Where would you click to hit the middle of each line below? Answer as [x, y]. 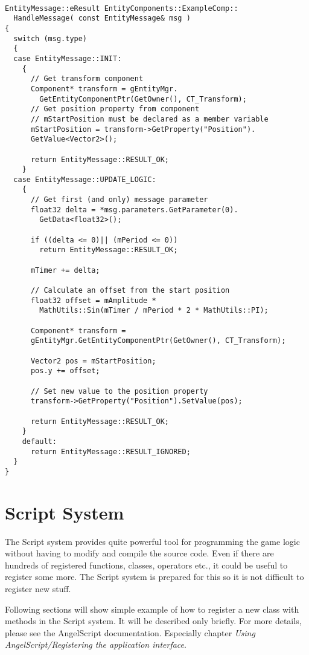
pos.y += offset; [65, 371]
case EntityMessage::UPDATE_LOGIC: [85, 179]
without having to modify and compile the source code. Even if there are [139, 553]
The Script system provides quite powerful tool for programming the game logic [152, 541]
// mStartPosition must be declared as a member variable [149, 119]
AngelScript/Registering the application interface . [96, 644]
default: [39, 441]
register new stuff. [38, 588]
